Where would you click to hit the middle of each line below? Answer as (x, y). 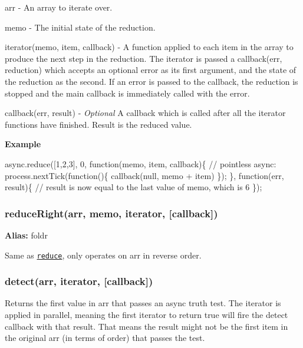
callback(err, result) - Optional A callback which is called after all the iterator (145, 113)
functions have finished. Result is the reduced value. (98, 124)
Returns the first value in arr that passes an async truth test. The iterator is (143, 303)
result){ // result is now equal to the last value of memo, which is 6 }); (134, 187)
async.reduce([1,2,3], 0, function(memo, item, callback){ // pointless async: (141, 163)
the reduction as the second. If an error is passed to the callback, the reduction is (151, 81)
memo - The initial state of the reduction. (80, 27)
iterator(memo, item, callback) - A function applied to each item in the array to (149, 47)
